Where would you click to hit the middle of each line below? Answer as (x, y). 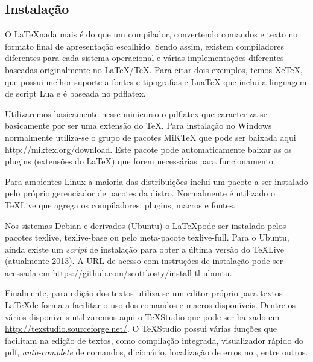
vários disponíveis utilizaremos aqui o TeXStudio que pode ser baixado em (142, 316)
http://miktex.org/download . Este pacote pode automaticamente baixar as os (148, 149)
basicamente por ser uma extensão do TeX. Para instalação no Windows (138, 125)
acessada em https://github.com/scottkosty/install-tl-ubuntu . (119, 272)
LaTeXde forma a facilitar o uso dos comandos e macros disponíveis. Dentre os (150, 305)
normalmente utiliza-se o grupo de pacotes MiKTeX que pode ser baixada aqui (150, 137)
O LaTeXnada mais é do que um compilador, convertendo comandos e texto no (151, 34)
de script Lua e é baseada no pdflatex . (75, 93)
